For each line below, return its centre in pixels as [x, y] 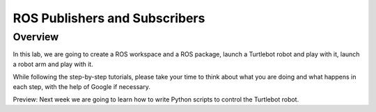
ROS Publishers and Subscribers [109, 18]
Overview [36, 37]
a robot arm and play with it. [53, 64]
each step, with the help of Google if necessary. [82, 86]
